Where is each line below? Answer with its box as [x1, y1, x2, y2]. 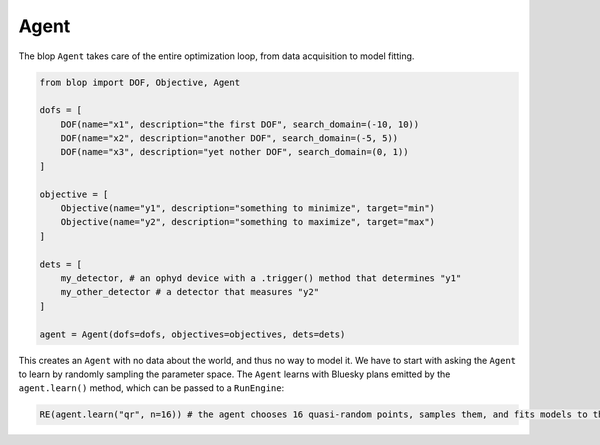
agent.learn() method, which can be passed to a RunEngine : [18, 382, 285, 394]
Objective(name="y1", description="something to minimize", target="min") [60, 203, 435, 214]
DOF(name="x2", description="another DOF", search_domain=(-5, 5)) [60, 133, 399, 144]
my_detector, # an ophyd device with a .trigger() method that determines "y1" [60, 273, 462, 284]
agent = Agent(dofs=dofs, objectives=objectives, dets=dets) [39, 328, 346, 340]
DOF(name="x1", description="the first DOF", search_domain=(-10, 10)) [60, 118, 420, 130]
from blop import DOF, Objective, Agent [39, 76, 240, 88]
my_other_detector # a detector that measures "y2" [60, 286, 320, 298]
